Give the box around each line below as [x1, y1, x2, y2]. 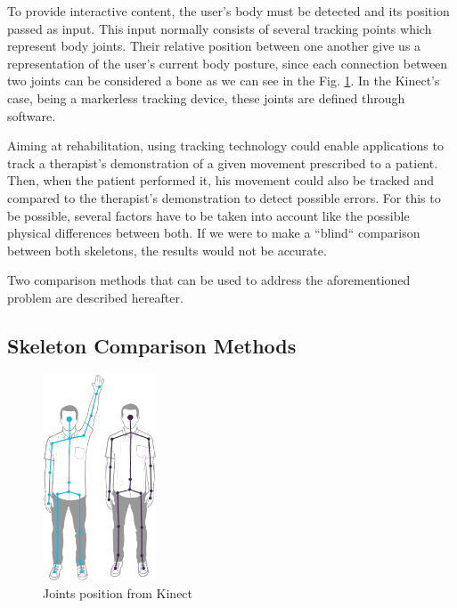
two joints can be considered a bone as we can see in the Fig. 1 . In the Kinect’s [7, 71, 440, 90]
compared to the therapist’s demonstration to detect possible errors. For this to [7, 188, 441, 207]
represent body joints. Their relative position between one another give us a [7, 36, 421, 55]
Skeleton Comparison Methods [7, 331, 297, 359]
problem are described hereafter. [7, 288, 184, 306]
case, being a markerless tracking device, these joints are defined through [7, 88, 405, 107]
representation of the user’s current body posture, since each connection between [7, 53, 448, 72]
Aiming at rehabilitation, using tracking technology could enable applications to [7, 136, 444, 155]
